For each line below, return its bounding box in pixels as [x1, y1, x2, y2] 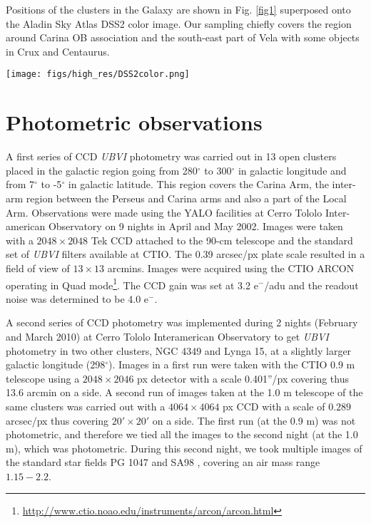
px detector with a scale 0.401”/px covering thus [137, 371, 350, 385]
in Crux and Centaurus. [6, 43, 110, 58]
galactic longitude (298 [6, 357, 106, 372]
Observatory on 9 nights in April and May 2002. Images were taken [48, 219, 343, 234]
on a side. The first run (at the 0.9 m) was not [152, 413, 356, 428]
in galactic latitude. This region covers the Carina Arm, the [68, 177, 329, 192]
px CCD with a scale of [223, 398, 325, 413]
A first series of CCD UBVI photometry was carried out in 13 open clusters [6, 149, 337, 164]
